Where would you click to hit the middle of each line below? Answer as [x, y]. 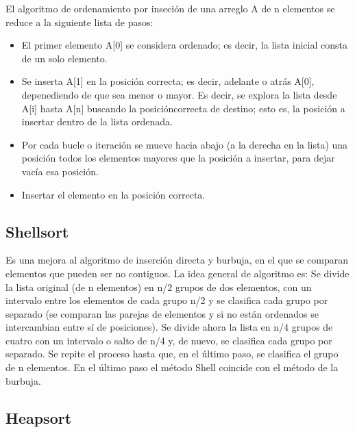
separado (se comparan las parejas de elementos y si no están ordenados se [162, 313]
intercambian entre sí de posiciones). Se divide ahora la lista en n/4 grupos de [169, 327]
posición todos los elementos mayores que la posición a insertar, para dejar [178, 158]
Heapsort [39, 417]
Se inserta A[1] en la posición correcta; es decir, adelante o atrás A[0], [168, 81]
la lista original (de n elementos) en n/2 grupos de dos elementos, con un [159, 287]
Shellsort [37, 231]
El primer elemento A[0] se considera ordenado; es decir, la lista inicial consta [184, 45]
